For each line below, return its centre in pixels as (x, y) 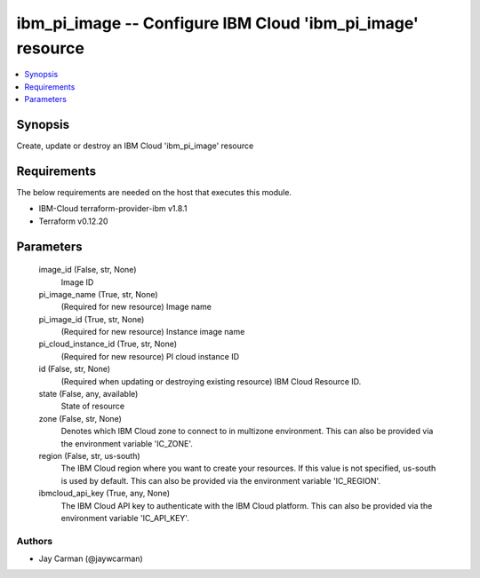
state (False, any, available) (88, 394)
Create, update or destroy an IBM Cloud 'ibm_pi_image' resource (135, 146)
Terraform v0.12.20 (73, 221)
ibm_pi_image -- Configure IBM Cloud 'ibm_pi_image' (218, 23)
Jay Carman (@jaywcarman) (91, 558)
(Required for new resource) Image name (136, 307)
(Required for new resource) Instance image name (153, 332)
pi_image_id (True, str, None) (92, 319)
